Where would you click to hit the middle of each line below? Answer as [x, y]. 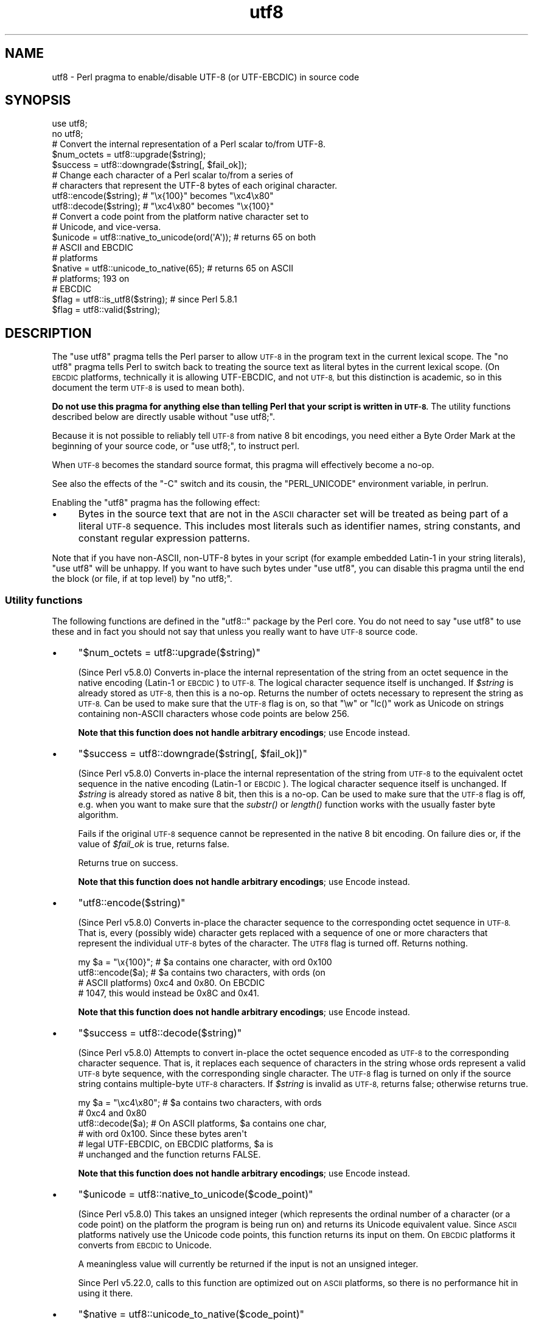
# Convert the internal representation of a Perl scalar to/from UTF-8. [189, 144]
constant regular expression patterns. [164, 538]
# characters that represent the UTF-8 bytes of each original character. [195, 186]
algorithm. [98, 815]
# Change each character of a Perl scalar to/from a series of [172, 175]
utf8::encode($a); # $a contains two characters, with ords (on [202, 973]
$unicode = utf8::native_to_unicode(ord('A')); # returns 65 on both [184, 237]
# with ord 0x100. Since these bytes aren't [162, 1134]
